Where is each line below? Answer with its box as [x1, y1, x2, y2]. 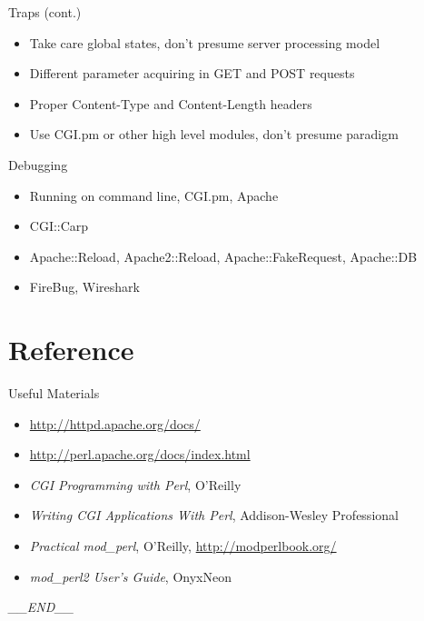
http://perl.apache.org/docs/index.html [29, 445, 251, 464]
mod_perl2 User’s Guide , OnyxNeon [29, 566, 232, 586]
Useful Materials [8, 384, 100, 403]
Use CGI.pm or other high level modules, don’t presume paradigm [29, 125, 399, 144]
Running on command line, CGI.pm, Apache [29, 185, 279, 205]
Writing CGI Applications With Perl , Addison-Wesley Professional [29, 506, 399, 525]
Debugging [8, 155, 68, 174]
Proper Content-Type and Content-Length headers [29, 94, 312, 113]
